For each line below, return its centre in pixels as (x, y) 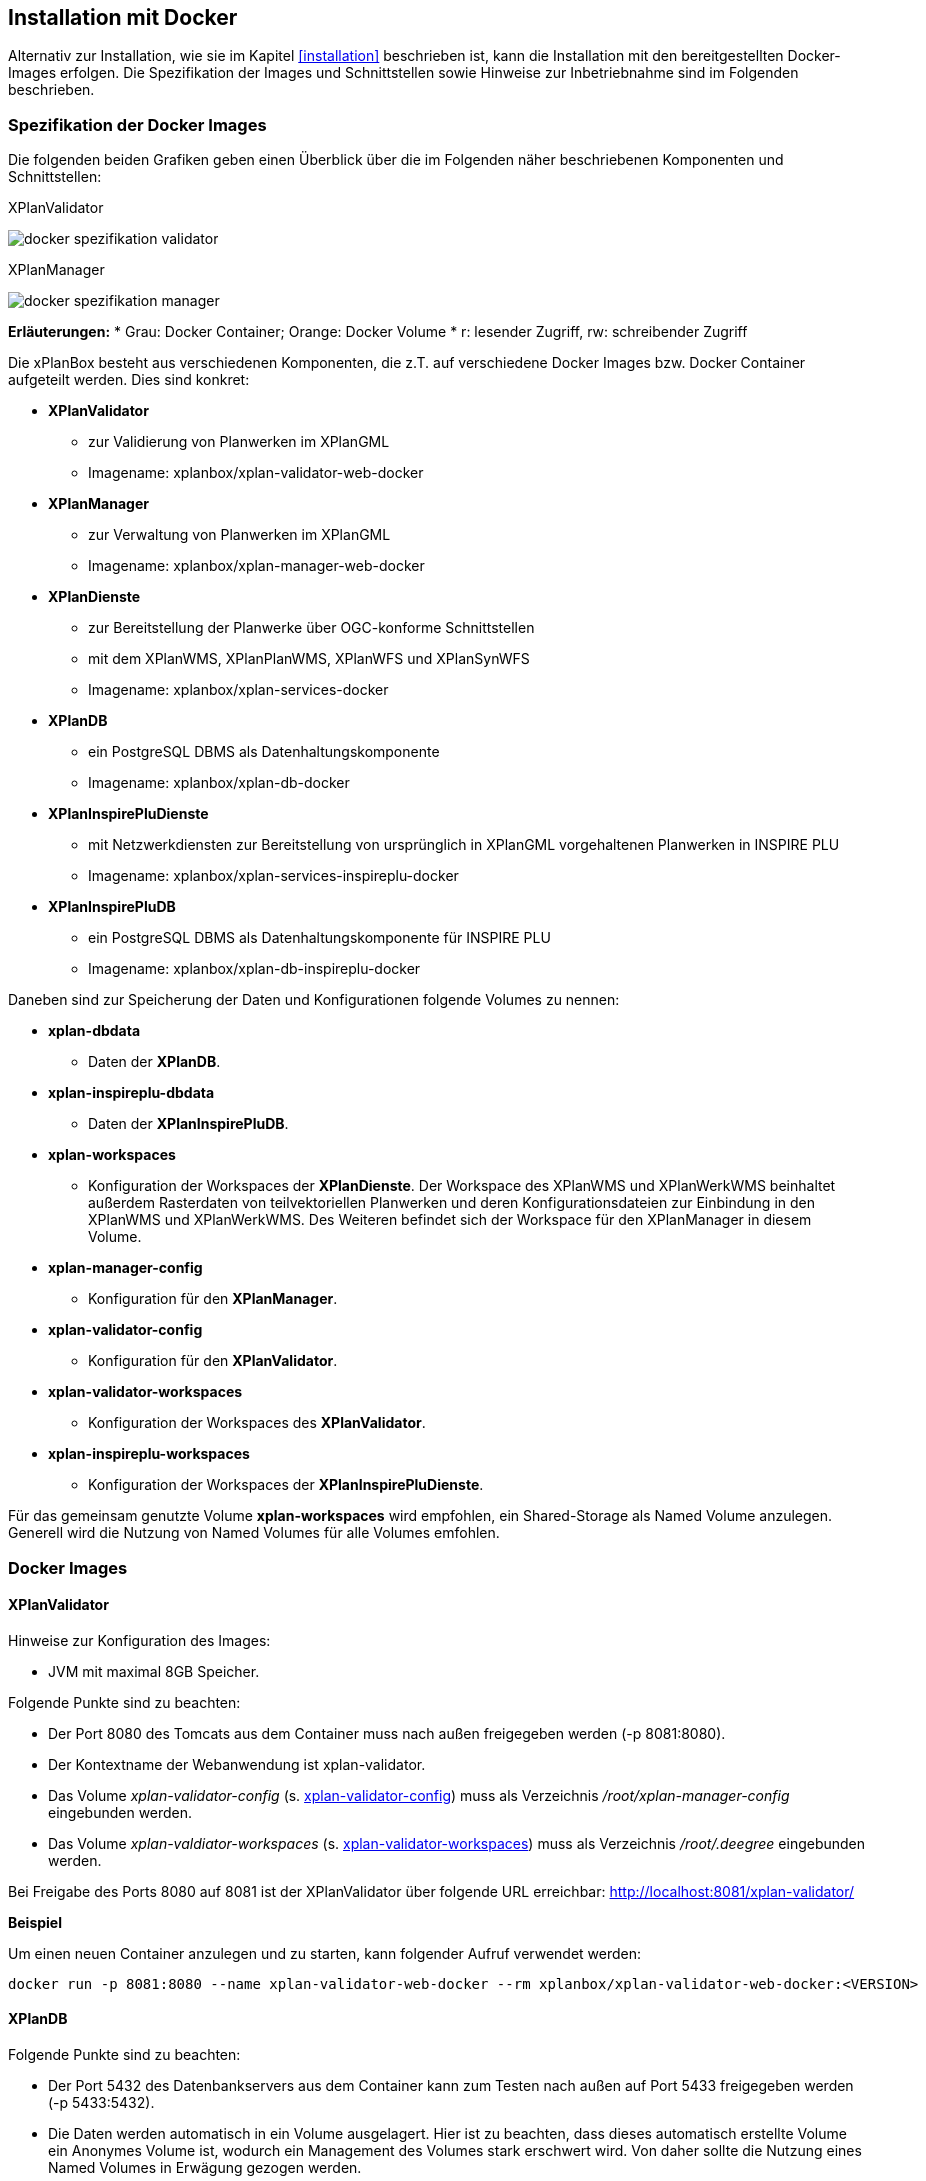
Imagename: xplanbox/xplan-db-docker (219, 783)
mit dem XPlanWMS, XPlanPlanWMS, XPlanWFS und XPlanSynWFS (309, 659)
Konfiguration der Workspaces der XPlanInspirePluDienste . (286, 1485)
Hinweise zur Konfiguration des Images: (139, 1640)
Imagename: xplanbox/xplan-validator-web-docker (256, 473)
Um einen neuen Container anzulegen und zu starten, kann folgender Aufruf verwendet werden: (325, 1953)
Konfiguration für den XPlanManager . (213, 1299)
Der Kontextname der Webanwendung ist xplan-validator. (237, 1764)
